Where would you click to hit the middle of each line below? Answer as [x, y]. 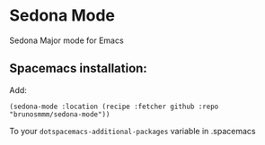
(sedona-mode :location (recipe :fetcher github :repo [114, 107]
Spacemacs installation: [79, 68]
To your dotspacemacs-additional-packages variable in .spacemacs [132, 131]
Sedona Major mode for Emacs [66, 40]
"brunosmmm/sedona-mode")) [60, 114]
